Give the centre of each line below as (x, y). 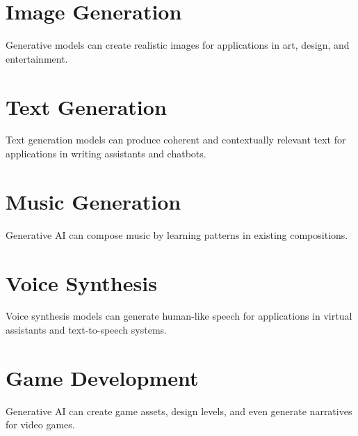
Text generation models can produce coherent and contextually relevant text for (176, 140)
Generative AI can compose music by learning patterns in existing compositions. (177, 234)
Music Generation (93, 201)
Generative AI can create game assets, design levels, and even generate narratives (179, 411)
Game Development (102, 377)
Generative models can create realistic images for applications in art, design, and (178, 45)
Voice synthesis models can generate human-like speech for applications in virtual (179, 316)
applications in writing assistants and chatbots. (106, 154)
